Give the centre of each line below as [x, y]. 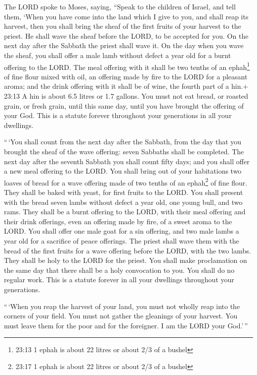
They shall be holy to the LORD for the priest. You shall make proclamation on [126, 260]
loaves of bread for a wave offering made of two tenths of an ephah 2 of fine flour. [126, 182]
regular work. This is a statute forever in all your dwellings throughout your [119, 280]
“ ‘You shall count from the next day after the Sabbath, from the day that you [123, 142]
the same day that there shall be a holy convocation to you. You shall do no [119, 270]
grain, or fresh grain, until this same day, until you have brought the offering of [124, 105]
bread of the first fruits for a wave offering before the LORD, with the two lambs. [128, 250]
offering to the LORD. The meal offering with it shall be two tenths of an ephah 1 [127, 66]
